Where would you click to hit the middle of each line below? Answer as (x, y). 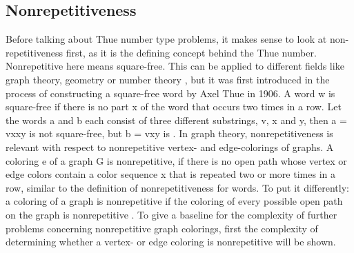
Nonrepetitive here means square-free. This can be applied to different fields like (175, 66)
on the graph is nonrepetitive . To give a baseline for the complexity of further (171, 214)
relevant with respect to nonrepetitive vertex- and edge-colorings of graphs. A (170, 146)
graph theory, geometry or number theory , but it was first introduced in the (168, 79)
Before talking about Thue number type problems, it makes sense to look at (166, 39)
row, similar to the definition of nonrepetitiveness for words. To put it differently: (177, 187)
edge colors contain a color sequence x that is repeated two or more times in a (170, 174)
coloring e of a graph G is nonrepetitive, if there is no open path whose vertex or (176, 160)
